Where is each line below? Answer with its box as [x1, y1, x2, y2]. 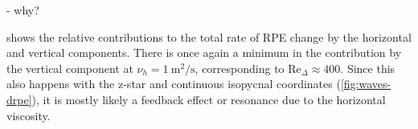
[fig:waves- [340, 75, 391, 92]
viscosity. [6, 107, 51, 123]
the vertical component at [6, 59, 133, 76]
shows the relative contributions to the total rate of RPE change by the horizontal [6, 28, 412, 45]
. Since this [340, 59, 395, 76]
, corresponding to [195, 59, 285, 76]
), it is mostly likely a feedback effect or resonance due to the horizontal [31, 91, 386, 107]
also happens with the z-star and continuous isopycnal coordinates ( [6, 75, 341, 92]
